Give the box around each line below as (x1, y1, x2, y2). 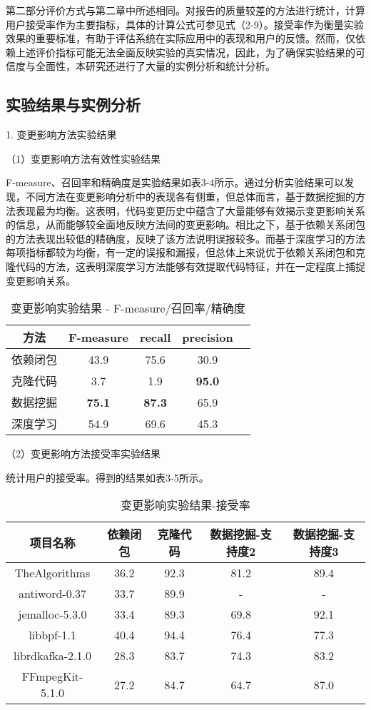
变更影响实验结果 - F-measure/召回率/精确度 (10, 300, 245, 317)
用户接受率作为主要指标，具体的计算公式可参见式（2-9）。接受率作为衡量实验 (6, 16, 364, 31)
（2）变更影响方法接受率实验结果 (6, 446, 161, 461)
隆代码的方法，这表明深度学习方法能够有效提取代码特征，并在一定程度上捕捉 (6, 258, 365, 273)
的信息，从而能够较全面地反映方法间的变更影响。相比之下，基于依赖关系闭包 (6, 217, 365, 232)
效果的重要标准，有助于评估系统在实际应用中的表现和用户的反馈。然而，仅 (6, 31, 355, 46)
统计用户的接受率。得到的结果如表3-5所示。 (6, 470, 209, 485)
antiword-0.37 (18, 585, 87, 602)
